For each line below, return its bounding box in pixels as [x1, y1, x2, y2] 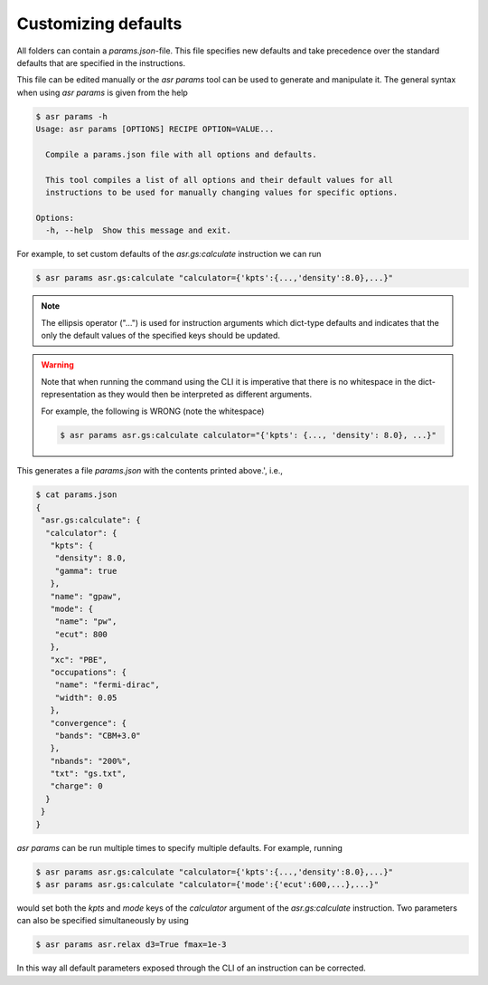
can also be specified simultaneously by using [16, 915, 189, 926]
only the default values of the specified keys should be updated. [41, 330, 280, 340]
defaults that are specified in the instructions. [16, 57, 185, 68]
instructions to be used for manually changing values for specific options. [45, 187, 399, 198]
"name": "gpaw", [50, 591, 122, 601]
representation [41, 389, 96, 400]
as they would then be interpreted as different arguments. [97, 389, 312, 400]
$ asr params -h [35, 111, 108, 121]
